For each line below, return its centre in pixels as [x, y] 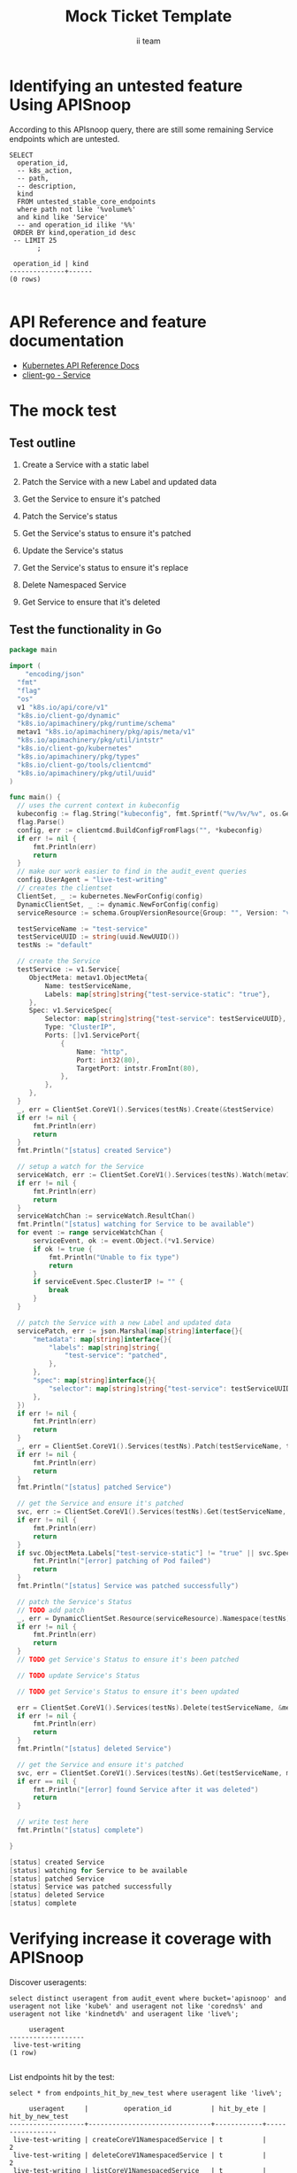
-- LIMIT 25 [35, 240]
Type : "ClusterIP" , [80, 1027]
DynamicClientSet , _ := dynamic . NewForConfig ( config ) [118, 904]
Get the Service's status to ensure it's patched [107, 533]
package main [33, 650]
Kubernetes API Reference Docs [80, 365]
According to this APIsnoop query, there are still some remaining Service [141, 129]
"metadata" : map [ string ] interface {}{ [102, 1339]
